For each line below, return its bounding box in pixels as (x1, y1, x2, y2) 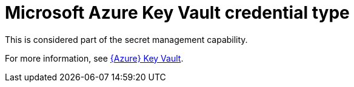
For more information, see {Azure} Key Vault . (5, 53, 184, 63)
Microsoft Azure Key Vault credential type (5, 2, 350, 23)
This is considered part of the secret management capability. (5, 34, 248, 45)
